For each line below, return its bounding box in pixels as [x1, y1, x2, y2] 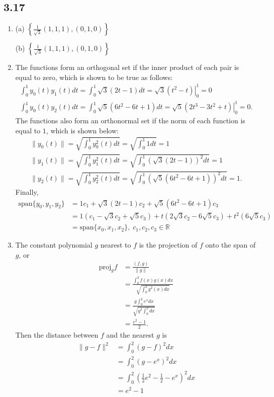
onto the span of [205, 240, 256, 250]
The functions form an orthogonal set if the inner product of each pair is [15, 62, 239, 72]
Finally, [15, 186, 39, 197]
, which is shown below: [46, 125, 119, 135]
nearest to [100, 240, 131, 250]
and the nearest [106, 330, 154, 340]
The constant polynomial [15, 240, 93, 250]
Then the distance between [15, 330, 99, 340]
